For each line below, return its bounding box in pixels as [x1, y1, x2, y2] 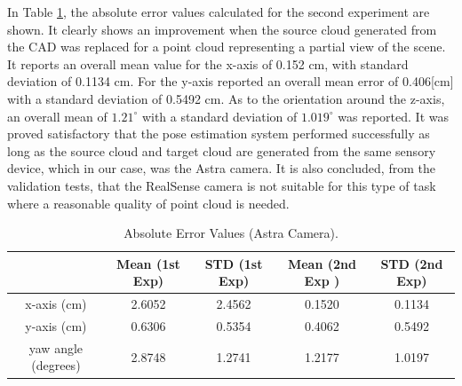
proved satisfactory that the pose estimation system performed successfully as [7, 124, 430, 143]
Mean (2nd [287, 254, 356, 272]
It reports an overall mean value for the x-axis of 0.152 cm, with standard [7, 54, 409, 73]
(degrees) [31, 356, 81, 374]
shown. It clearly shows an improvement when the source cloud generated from [7, 20, 437, 38]
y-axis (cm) [25, 317, 87, 335]
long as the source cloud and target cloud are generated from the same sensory [7, 141, 436, 160]
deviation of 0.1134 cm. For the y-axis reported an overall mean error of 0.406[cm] [7, 72, 454, 91]
